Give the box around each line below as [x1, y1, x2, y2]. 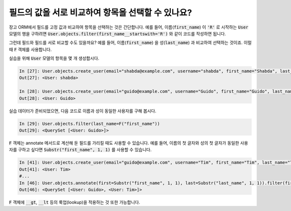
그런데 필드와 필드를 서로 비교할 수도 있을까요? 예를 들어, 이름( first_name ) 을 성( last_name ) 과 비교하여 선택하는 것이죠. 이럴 [9, 40, 252, 45]
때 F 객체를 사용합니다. [9, 46, 52, 52]
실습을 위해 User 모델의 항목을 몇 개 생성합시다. [9, 56, 99, 61]
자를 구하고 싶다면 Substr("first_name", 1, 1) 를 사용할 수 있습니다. [9, 147, 152, 152]
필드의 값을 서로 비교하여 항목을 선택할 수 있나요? [9, 7, 193, 18]
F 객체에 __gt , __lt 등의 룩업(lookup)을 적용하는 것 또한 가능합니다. [9, 199, 140, 205]
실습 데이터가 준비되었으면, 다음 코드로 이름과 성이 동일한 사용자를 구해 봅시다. [9, 108, 157, 114]
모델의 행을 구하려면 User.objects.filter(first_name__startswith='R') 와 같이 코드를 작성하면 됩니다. [9, 30, 226, 36]
